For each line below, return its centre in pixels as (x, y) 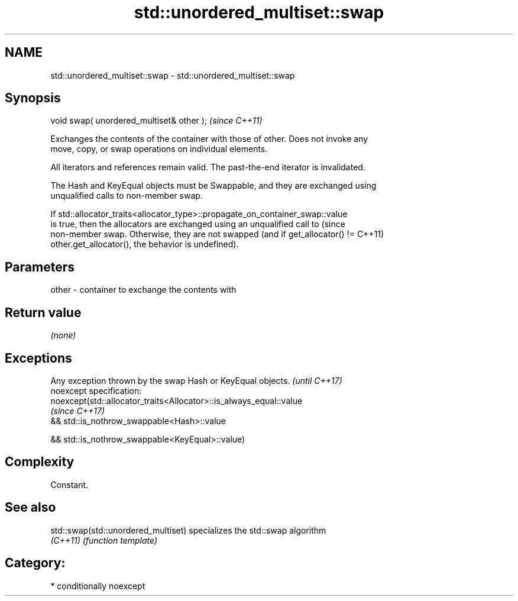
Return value (43, 312)
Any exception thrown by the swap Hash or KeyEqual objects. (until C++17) (196, 380)
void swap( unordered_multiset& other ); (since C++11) (156, 121)
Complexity (40, 462)
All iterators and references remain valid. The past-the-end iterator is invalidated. (208, 167)
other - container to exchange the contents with (143, 290)
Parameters (40, 267)
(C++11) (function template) (104, 540)
